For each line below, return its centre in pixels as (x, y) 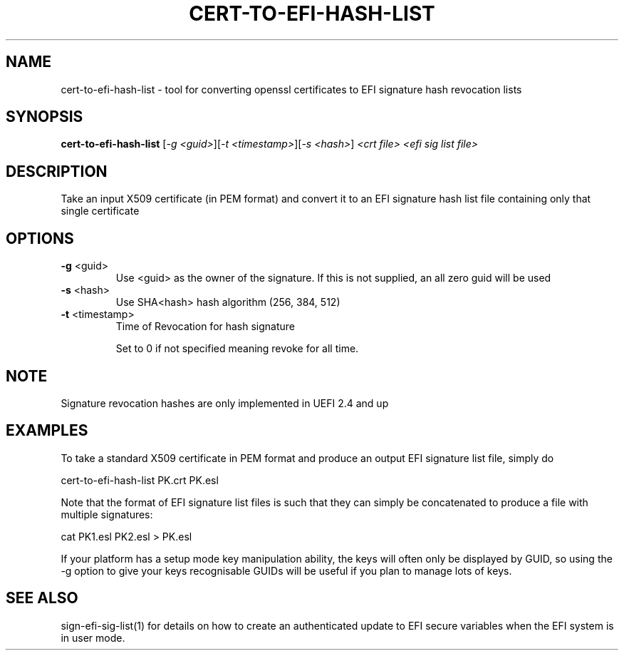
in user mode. (93, 637)
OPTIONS (40, 238)
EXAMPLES (47, 431)
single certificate (100, 211)
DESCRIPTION (57, 171)
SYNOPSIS (45, 117)
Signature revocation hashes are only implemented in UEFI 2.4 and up (225, 403)
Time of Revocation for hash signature (206, 327)
